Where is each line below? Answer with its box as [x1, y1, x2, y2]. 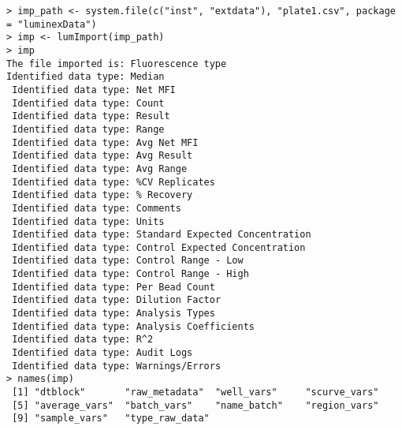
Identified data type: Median [6, 71, 165, 83]
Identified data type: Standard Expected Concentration [12, 229, 311, 241]
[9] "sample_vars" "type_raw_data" [12, 413, 210, 424]
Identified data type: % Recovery [12, 189, 193, 201]
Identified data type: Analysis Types [12, 308, 215, 320]
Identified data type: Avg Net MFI [12, 136, 199, 148]
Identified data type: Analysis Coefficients [12, 320, 255, 332]
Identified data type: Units [12, 215, 165, 227]
